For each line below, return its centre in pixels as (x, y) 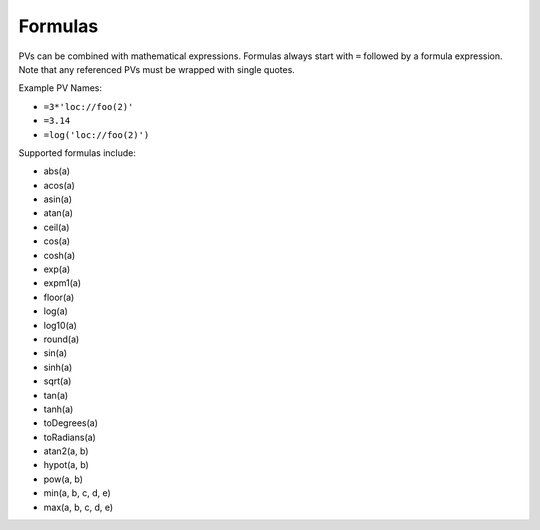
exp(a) (57, 269)
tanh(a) (58, 409)
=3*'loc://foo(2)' (88, 106)
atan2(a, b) (66, 451)
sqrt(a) (57, 381)
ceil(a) (56, 227)
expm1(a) (62, 283)
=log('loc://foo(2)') (96, 134)
